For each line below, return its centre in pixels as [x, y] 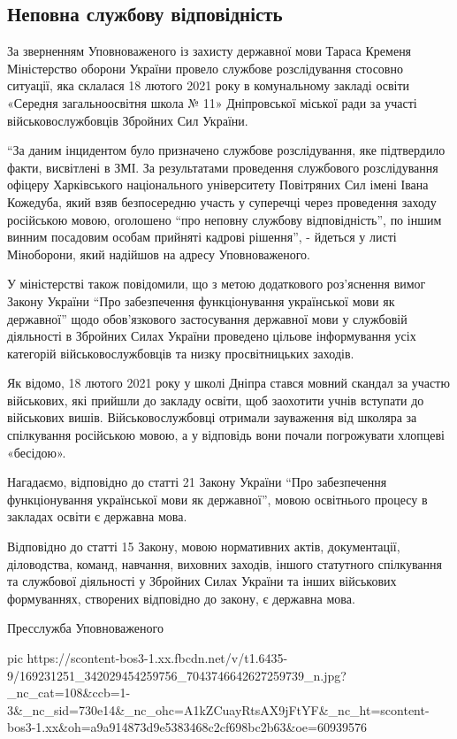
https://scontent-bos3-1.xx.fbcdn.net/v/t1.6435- [157, 658]
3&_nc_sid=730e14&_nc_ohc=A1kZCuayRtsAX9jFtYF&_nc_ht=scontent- [218, 709]
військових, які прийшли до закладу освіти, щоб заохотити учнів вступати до [216, 400]
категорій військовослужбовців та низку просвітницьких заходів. [181, 353]
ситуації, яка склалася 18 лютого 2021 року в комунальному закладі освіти [209, 85]
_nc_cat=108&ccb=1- [69, 693]
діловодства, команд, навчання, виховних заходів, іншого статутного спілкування [225, 563]
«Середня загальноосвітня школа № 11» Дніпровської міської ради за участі [212, 102]
